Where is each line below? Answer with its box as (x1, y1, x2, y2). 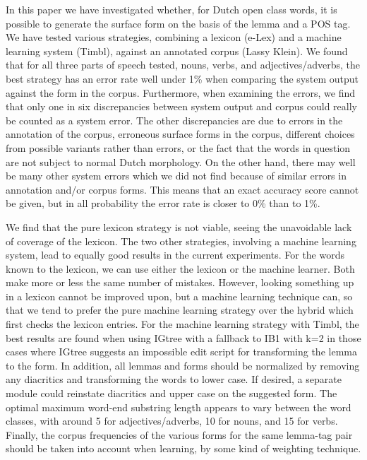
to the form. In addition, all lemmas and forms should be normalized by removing (6, 358, 360, 372)
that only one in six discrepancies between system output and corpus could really (6, 99, 357, 114)
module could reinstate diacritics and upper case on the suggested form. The (6, 386, 337, 401)
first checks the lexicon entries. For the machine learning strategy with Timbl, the (6, 317, 359, 331)
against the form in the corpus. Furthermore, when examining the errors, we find (6, 85, 356, 100)
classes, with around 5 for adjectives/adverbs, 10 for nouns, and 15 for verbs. (6, 413, 338, 428)
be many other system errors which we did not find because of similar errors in (6, 168, 347, 183)
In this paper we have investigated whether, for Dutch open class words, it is (6, 2, 337, 16)
